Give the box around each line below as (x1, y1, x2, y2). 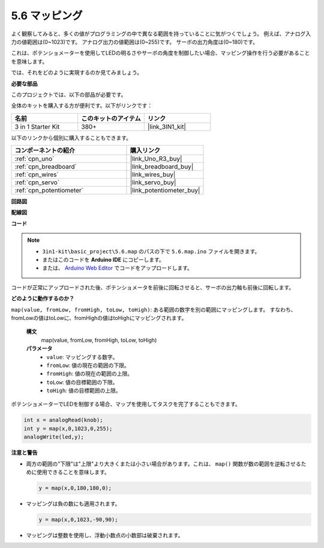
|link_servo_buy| (130, 178, 176, 186)
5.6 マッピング (11, 9, 83, 22)
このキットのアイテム (81, 114, 141, 123)
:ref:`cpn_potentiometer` (14, 186, 84, 195)
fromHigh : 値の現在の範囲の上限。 (46, 370, 133, 377)
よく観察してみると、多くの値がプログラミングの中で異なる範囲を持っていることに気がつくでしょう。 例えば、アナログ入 (11, 30, 311, 37)
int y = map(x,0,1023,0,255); (23, 425, 113, 432)
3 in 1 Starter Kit (14, 122, 60, 131)
